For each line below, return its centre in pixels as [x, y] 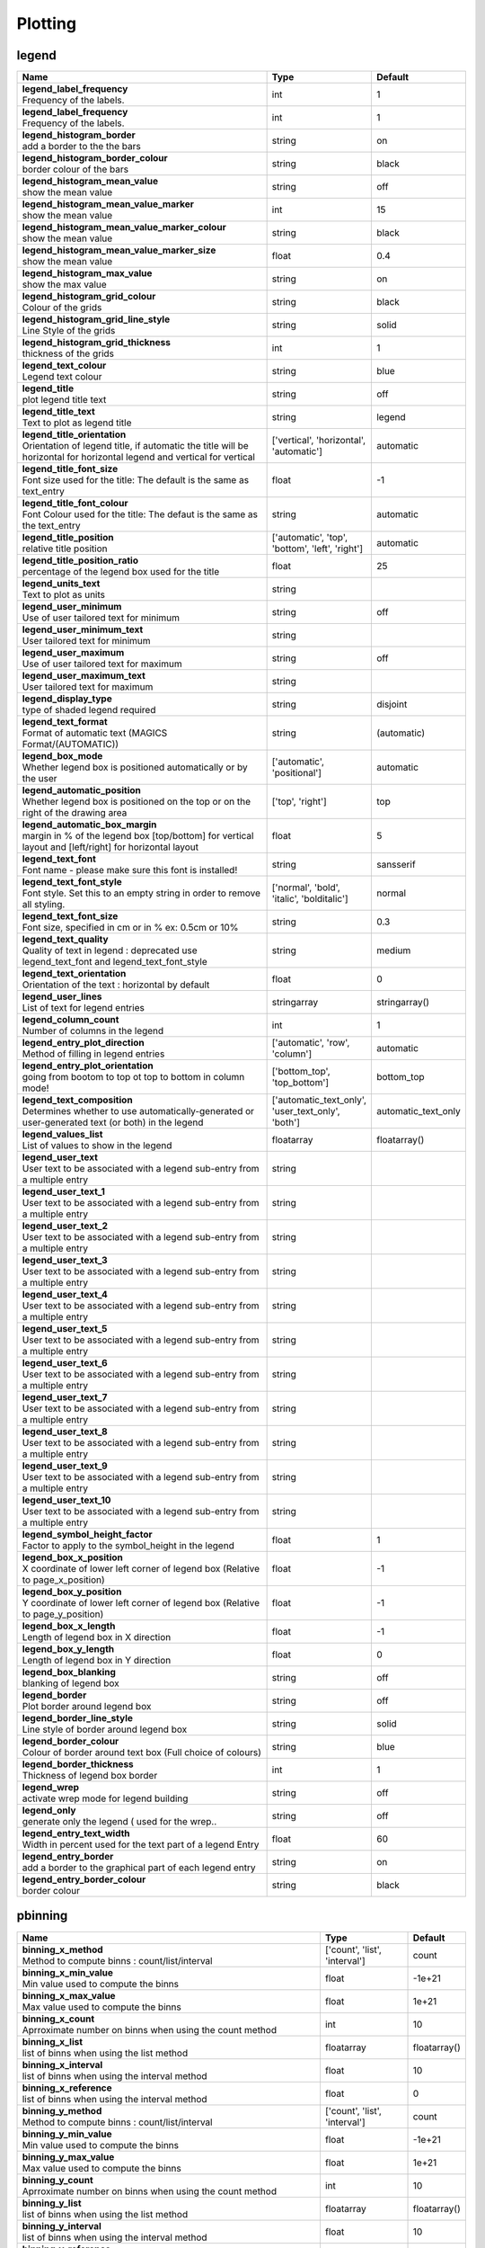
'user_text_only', [306, 1111]
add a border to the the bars [81, 147]
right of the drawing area [75, 813]
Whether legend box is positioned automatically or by [135, 767]
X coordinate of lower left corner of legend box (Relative [141, 1569]
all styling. [44, 905]
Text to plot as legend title [77, 423]
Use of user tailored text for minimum [101, 618]
